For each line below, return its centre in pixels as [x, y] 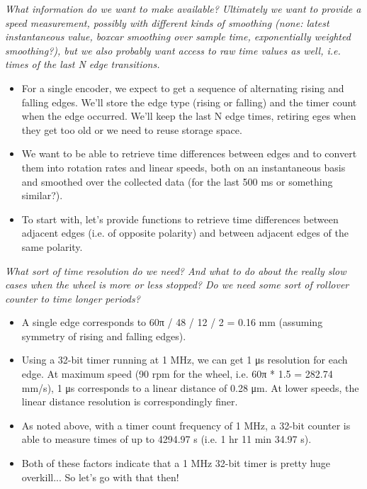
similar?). [42, 195]
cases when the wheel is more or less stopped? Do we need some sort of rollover [177, 285]
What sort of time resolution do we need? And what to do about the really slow [176, 270]
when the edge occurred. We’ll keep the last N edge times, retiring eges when [189, 116]
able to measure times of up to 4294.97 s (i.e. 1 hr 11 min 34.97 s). [166, 439]
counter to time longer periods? [73, 298]
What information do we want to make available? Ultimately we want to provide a [183, 9]
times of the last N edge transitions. [83, 64]
